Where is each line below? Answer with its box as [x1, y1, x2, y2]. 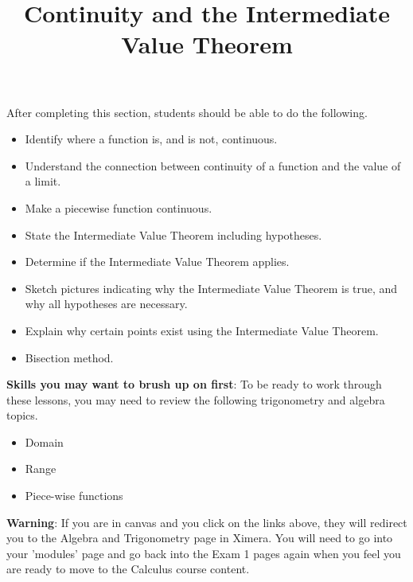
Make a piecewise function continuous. [25, 199, 212, 216]
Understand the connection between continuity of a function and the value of [25, 157, 401, 174]
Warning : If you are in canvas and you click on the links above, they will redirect [6, 514, 407, 530]
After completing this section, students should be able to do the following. [6, 104, 368, 120]
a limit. [25, 173, 61, 189]
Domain [25, 433, 64, 450]
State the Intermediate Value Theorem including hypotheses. [25, 226, 322, 243]
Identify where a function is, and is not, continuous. [25, 131, 278, 147]
